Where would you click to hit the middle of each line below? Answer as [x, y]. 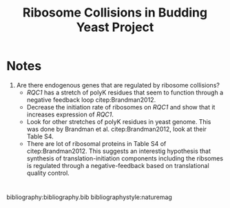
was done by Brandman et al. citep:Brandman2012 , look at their [117, 129]
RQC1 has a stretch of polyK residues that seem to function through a [125, 92]
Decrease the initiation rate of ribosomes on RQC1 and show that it [121, 107]
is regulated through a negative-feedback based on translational [118, 165]
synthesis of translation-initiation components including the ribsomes [125, 158]
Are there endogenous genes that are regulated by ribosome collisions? [118, 85]
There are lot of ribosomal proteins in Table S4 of [96, 143]
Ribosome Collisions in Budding [115, 13]
